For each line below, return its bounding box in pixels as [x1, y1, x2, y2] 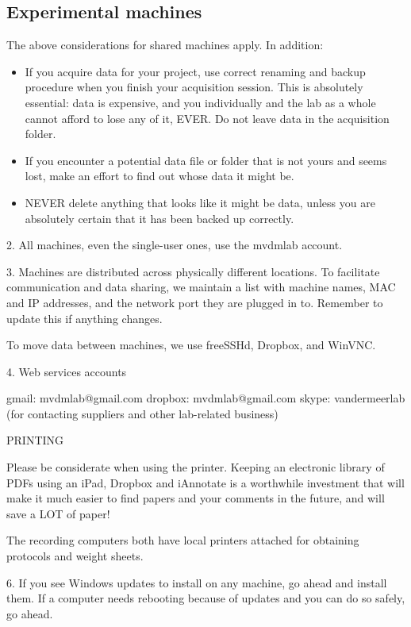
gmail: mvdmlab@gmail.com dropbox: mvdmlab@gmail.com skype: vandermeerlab [6, 390, 405, 406]
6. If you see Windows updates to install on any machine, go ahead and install [6, 574, 387, 590]
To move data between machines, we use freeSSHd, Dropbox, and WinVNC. [6, 337, 376, 353]
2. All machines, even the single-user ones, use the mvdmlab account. [6, 237, 343, 253]
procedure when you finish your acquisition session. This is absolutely [25, 79, 363, 95]
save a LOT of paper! [6, 505, 110, 521]
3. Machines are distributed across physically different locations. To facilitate [6, 263, 380, 279]
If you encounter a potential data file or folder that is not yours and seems [25, 152, 387, 168]
